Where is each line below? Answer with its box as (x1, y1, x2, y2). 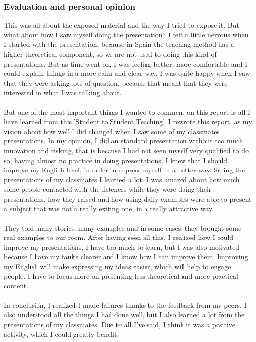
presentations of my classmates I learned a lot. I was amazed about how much (4, 174, 240, 184)
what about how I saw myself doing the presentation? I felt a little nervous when (4, 29, 249, 39)
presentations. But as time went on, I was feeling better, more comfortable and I (4, 58, 247, 68)
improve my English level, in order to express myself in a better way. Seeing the (4, 165, 245, 175)
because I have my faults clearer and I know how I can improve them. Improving (4, 251, 248, 262)
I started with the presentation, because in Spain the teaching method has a (4, 39, 234, 49)
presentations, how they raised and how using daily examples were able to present (4, 193, 252, 204)
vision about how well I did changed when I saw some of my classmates (4, 126, 220, 136)
